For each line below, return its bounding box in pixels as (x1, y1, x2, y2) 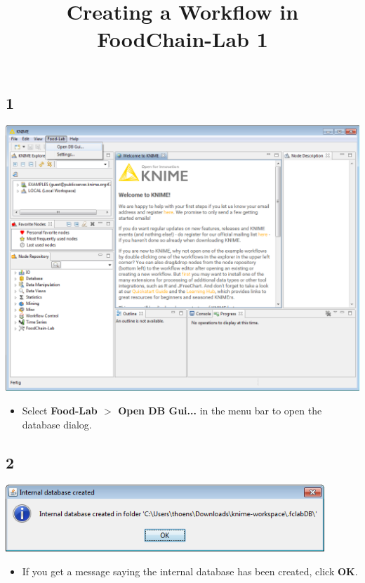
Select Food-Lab (22, 402, 98, 417)
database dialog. (22, 417, 92, 431)
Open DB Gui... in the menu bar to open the (118, 402, 322, 417)
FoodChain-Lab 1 (97, 25, 268, 53)
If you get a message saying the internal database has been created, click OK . (22, 564, 358, 579)
